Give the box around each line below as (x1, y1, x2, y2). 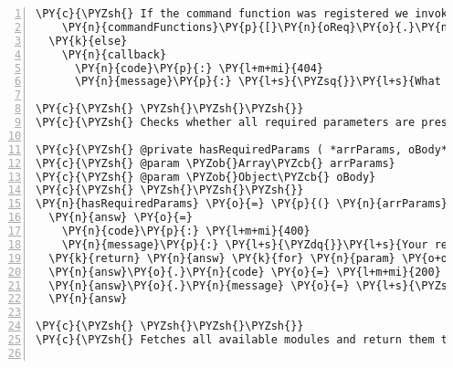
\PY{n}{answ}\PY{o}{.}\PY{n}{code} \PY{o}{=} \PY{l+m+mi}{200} (48, 265, 441, 279)
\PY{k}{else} (48, 34, 128, 47)
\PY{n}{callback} (61, 47, 167, 61)
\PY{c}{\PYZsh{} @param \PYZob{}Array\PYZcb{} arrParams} (36, 156, 395, 170)
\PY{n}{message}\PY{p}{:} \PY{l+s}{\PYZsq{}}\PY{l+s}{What (74, 75, 441, 89)
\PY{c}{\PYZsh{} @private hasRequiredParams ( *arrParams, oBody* (36, 142, 448, 156)
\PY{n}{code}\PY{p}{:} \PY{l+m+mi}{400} (61, 225, 311, 237)
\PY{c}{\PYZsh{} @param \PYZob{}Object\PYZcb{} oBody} (36, 170, 376, 184)
